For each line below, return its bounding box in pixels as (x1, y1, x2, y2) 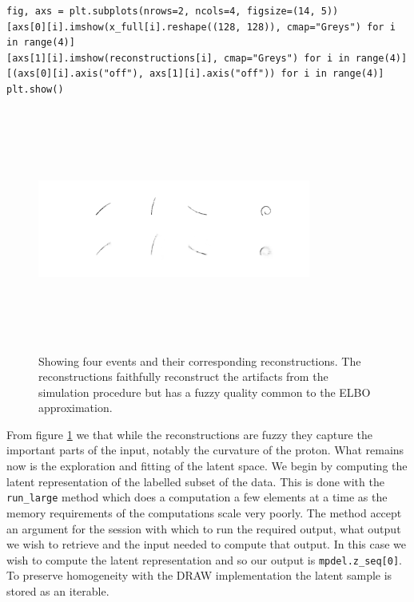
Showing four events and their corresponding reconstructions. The (38, 352, 361, 369)
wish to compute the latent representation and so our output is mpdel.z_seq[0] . (6, 551, 403, 568)
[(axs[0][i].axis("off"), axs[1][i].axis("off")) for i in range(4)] (6, 68, 384, 80)
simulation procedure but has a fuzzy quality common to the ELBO (38, 383, 371, 400)
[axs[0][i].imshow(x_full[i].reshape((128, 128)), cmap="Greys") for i (6, 21, 396, 33)
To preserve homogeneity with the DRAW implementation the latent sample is (6, 567, 392, 584)
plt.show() (6, 83, 64, 95)
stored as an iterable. (6, 582, 109, 599)
